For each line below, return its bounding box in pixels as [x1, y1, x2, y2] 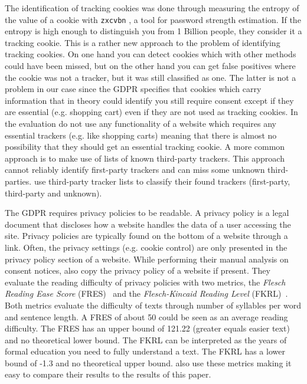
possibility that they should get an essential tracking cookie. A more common [5, 140, 285, 153]
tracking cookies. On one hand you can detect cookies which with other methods [5, 48, 296, 60]
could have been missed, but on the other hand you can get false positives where [5, 60, 296, 72]
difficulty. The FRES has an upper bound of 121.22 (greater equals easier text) [5, 322, 290, 334]
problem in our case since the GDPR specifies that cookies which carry [5, 83, 262, 95]
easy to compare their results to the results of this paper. [5, 368, 211, 380]
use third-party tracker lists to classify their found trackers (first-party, [34, 175, 290, 187]
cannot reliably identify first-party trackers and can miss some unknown [5, 163, 265, 176]
